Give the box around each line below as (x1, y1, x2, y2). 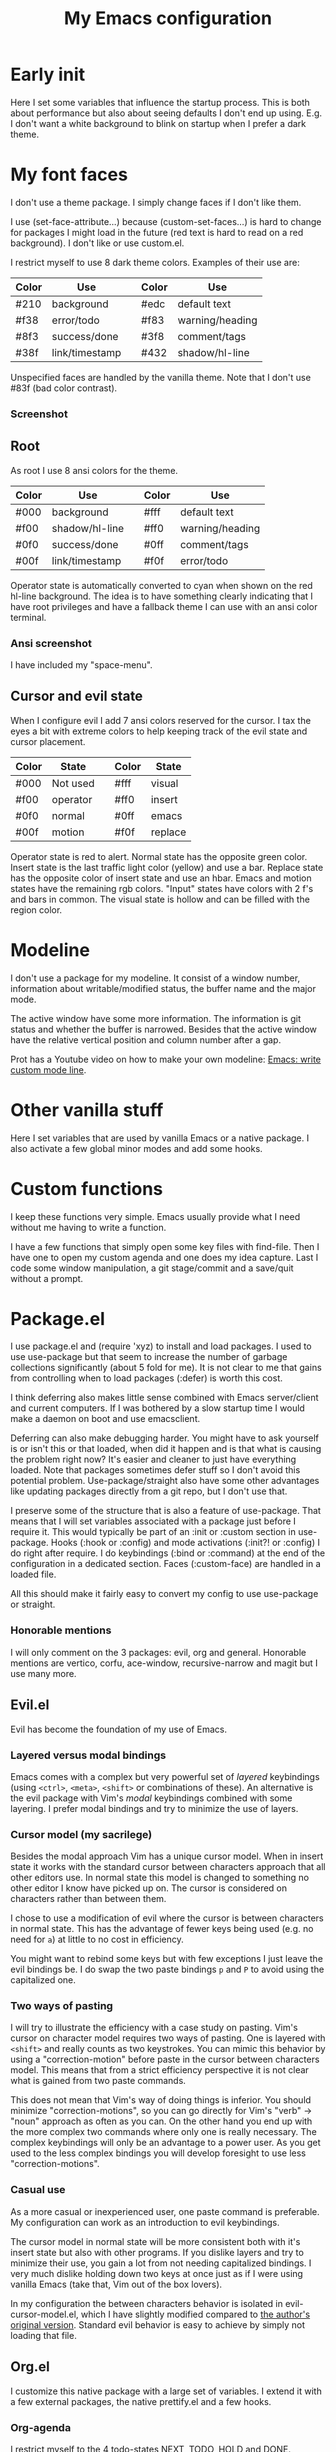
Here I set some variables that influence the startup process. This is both (10, 96, 310, 108)
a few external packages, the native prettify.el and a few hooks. (10, 2395, 272, 2407)
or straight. (10, 1598, 56, 1611)
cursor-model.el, (10, 2308, 79, 2320)
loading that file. (10, 2329, 77, 2341)
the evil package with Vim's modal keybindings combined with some (10, 1792, 293, 1804)
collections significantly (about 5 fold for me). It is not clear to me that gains (10, 1362, 322, 1374)
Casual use (10, 2183, 66, 2197)
